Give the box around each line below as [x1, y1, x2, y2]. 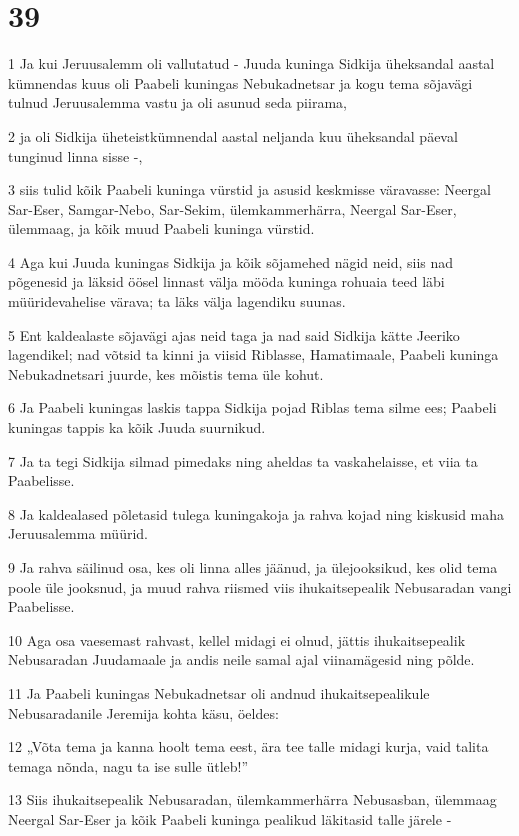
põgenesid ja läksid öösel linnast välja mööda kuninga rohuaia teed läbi [8, 271, 445, 292]
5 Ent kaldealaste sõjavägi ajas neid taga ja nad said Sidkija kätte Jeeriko [8, 324, 460, 345]
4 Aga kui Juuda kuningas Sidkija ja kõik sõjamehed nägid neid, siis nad [8, 251, 454, 272]
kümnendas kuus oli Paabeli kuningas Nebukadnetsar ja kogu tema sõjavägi [8, 72, 473, 93]
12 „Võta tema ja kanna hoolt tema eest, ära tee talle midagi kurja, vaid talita [8, 736, 489, 757]
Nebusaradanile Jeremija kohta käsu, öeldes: [8, 702, 279, 723]
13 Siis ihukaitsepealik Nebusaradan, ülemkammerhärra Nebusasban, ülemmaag [8, 789, 497, 810]
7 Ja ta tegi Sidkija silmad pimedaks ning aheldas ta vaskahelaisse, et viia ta [8, 450, 478, 471]
